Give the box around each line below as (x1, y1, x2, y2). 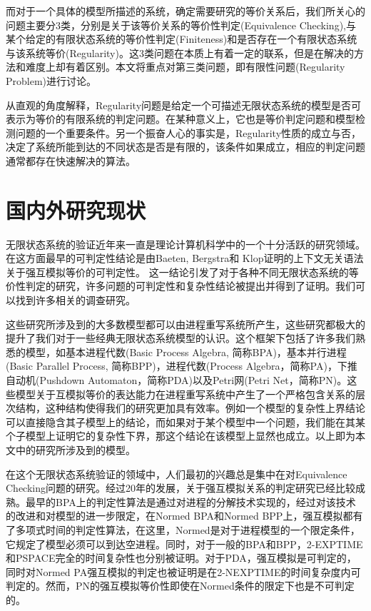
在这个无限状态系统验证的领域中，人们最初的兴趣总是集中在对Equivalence (6, 466, 347, 481)
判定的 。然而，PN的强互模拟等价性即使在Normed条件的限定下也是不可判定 (6, 578, 355, 593)
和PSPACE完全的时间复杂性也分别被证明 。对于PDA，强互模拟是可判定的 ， (6, 550, 357, 565)
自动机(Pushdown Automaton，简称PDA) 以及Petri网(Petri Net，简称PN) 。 (6, 373, 347, 387)
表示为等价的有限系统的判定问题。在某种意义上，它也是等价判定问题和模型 (6, 111, 355, 126)
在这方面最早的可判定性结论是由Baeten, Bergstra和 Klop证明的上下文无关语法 (6, 251, 364, 266)
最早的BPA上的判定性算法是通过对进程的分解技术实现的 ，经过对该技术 (25, 494, 356, 509)
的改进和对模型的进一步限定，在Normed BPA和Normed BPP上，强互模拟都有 (6, 508, 363, 523)
